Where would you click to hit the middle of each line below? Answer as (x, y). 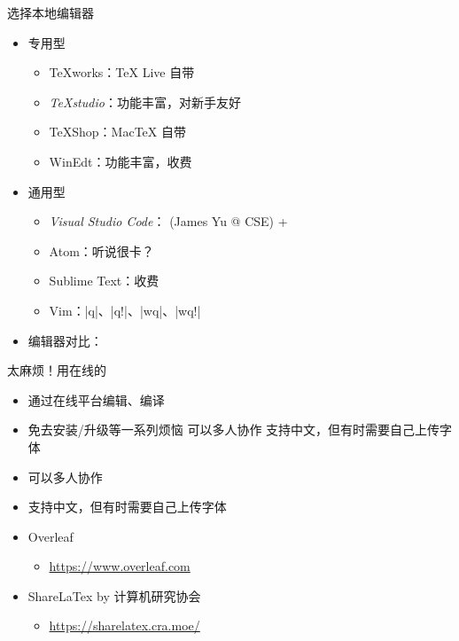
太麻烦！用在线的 (57, 370)
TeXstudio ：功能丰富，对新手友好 (145, 102)
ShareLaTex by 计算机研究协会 (114, 595)
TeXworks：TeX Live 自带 (122, 72)
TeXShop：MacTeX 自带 (117, 132)
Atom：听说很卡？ (101, 250)
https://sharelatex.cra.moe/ (124, 625)
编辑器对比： (65, 340)
